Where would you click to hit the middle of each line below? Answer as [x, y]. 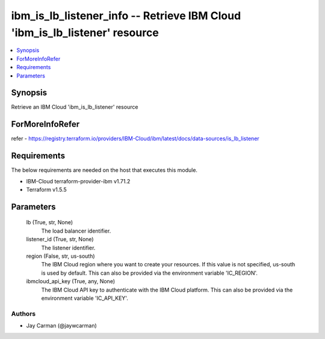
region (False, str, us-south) [61, 256]
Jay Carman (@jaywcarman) [62, 326]
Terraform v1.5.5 [47, 190]
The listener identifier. [68, 248]
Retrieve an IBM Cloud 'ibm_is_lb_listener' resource [75, 107]
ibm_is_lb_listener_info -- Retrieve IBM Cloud [126, 16]
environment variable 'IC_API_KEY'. [85, 298]
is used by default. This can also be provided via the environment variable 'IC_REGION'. [150, 273]
